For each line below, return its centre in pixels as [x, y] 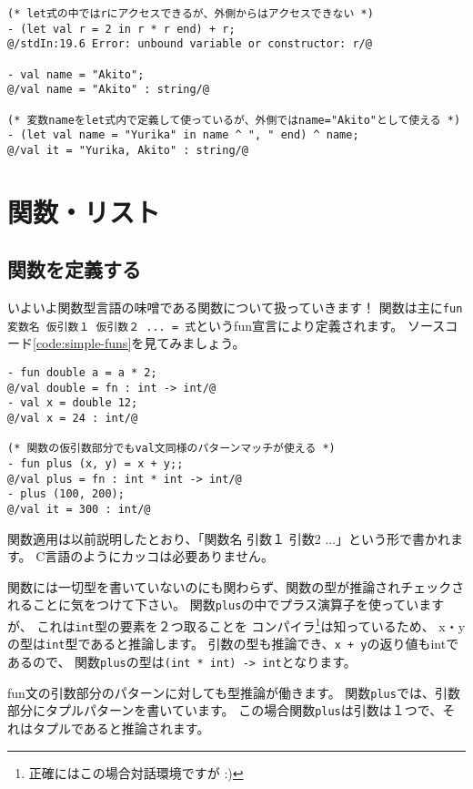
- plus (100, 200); [66, 494]
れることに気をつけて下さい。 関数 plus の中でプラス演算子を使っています [226, 605]
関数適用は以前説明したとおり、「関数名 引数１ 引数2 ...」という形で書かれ [229, 538]
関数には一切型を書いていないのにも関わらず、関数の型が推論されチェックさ [236, 586]
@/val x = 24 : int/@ [73, 419]
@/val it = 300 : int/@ [79, 509]
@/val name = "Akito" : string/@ [108, 90]
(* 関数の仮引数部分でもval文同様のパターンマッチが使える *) [171, 449]
